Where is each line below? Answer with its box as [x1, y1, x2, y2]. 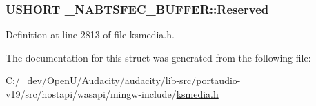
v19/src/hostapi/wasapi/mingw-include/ [6, 87, 177, 101]
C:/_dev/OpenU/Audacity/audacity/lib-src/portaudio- [6, 73, 241, 88]
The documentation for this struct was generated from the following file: [6, 50, 311, 64]
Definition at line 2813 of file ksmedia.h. [6, 27, 175, 42]
